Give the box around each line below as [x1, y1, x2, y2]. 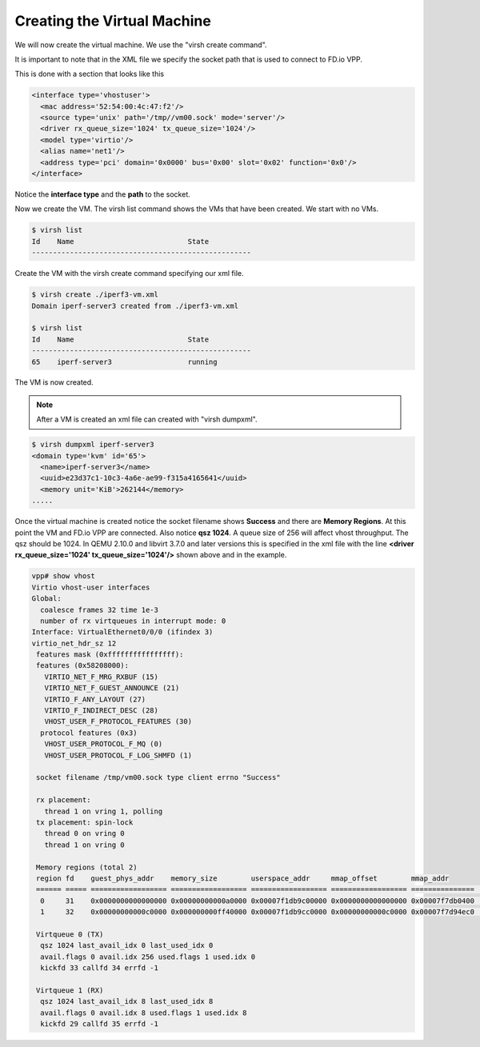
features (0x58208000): [36, 661, 130, 670]
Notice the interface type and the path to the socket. [14, 190, 191, 199]
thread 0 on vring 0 [44, 829, 126, 838]
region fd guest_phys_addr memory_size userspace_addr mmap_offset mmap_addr [36, 873, 450, 883]
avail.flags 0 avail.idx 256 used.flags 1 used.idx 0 [40, 952, 256, 961]
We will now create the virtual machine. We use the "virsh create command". [14, 40, 267, 50]
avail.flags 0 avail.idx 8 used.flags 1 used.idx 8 [40, 1008, 247, 1017]
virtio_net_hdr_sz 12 [31, 638, 117, 648]
